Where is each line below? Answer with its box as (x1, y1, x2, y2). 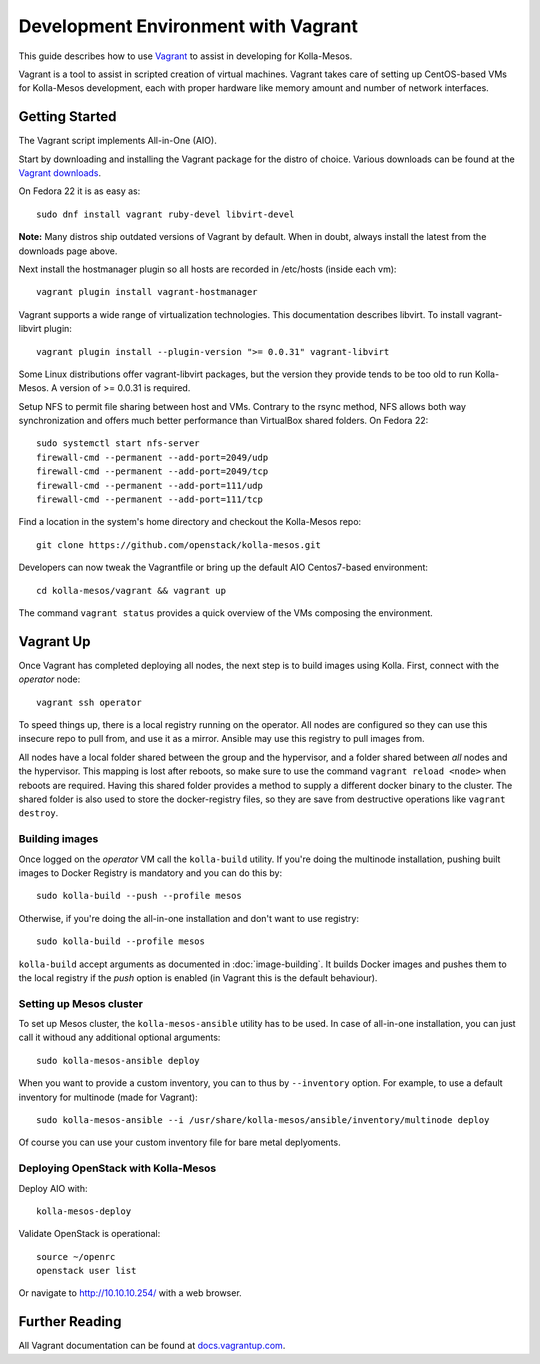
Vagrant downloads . (18, 167, 102, 179)
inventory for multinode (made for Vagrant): (18, 1091, 199, 1103)
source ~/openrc (36, 1251, 116, 1262)
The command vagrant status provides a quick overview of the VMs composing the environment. (18, 607, 434, 619)
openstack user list (36, 1265, 137, 1277)
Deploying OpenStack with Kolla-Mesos (18, 1161, 217, 1175)
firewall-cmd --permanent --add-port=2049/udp (36, 451, 269, 463)
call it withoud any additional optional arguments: (18, 1031, 221, 1044)
